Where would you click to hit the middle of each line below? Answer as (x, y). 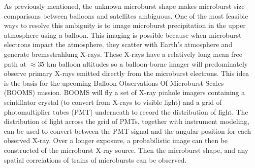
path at (15, 63)
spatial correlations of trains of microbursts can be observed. (95, 159)
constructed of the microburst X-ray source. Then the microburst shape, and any (126, 150)
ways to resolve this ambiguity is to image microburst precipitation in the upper (125, 25)
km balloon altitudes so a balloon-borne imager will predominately (147, 63)
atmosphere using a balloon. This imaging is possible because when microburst (123, 35)
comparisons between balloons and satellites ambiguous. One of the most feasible (126, 15)
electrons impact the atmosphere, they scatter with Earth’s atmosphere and (118, 44)
